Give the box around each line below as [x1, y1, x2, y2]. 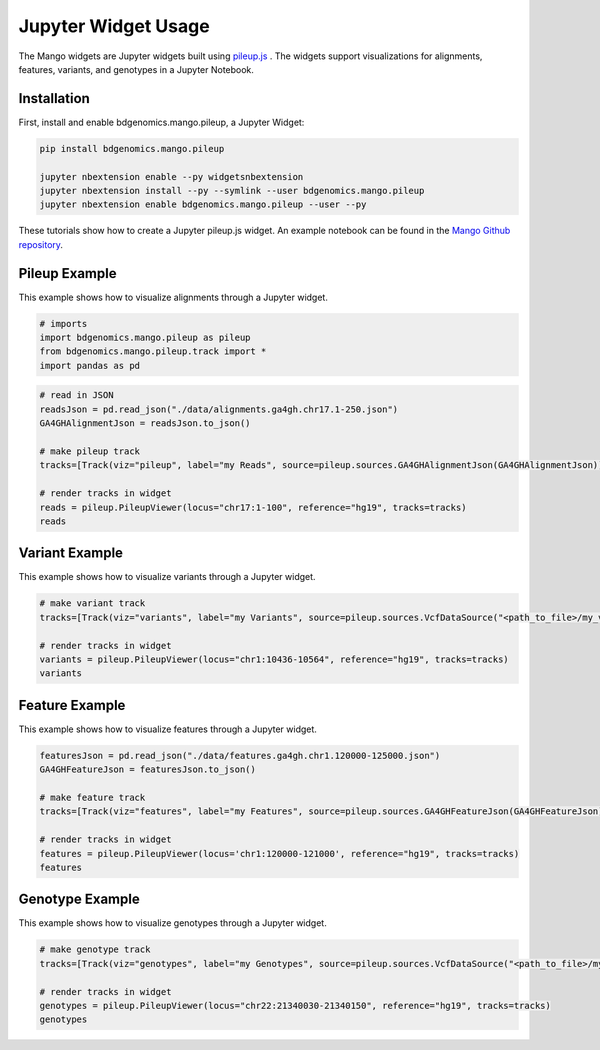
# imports [39, 318, 88, 329]
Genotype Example [18, 891, 140, 908]
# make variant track [39, 598, 146, 609]
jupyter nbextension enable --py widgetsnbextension [39, 171, 304, 182]
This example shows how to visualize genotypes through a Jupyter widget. [18, 917, 327, 929]
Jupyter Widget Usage [18, 15, 210, 37]
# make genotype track [39, 944, 151, 955]
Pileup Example [18, 265, 117, 282]
